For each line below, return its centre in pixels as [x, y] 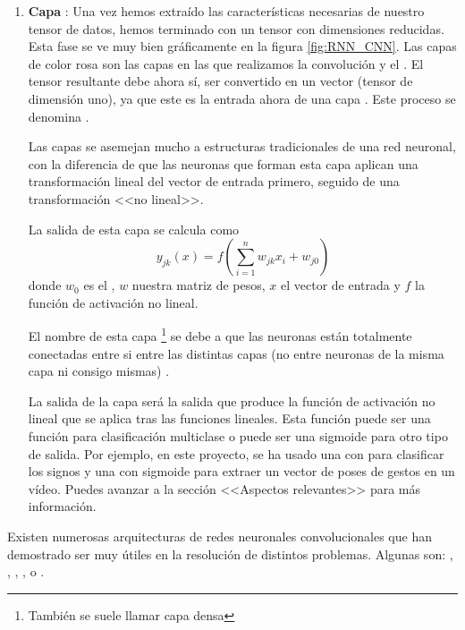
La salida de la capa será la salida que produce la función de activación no [232, 400]
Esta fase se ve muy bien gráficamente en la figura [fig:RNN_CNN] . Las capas [242, 46]
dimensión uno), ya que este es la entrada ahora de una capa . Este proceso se [242, 98]
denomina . [59, 116]
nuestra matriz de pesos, [199, 285]
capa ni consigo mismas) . [99, 371]
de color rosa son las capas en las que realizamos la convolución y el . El [226, 63]
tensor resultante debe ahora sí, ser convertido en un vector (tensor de [220, 81]
